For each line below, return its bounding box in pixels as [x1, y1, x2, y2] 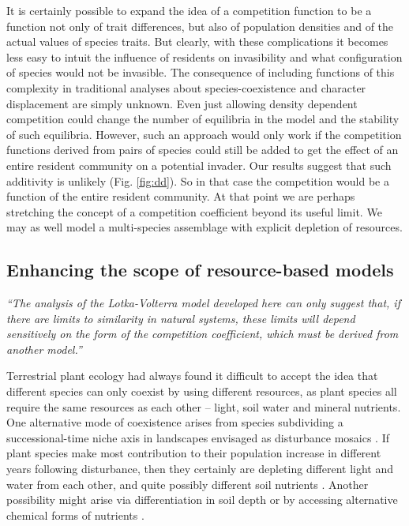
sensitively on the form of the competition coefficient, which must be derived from [6, 325, 399, 342]
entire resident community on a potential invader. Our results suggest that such [6, 156, 392, 173]
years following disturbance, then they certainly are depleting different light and [6, 460, 393, 477]
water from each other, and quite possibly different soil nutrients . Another [6, 475, 369, 492]
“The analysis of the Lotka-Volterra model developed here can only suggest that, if [6, 295, 400, 311]
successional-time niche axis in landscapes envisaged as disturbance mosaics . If [6, 429, 390, 445]
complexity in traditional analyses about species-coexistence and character [6, 79, 366, 96]
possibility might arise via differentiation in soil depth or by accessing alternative [6, 491, 398, 508]
